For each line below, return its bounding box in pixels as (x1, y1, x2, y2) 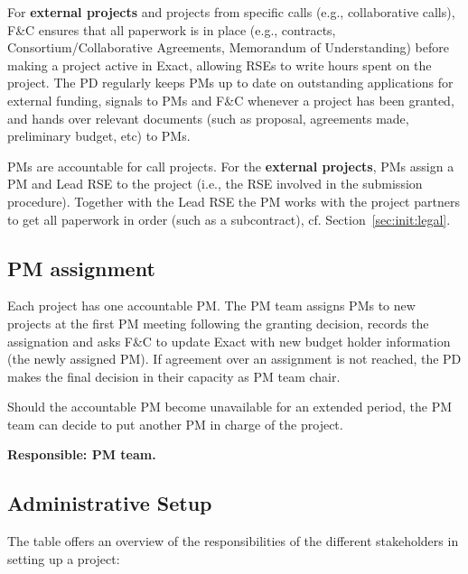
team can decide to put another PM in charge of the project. (7, 414, 343, 433)
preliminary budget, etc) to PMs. (7, 126, 191, 145)
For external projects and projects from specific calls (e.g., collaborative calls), (7, 3, 455, 21)
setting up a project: (7, 549, 120, 568)
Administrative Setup (7, 489, 212, 517)
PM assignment (7, 254, 155, 282)
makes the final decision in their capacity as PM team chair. (7, 366, 341, 385)
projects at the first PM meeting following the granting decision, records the (7, 313, 429, 332)
